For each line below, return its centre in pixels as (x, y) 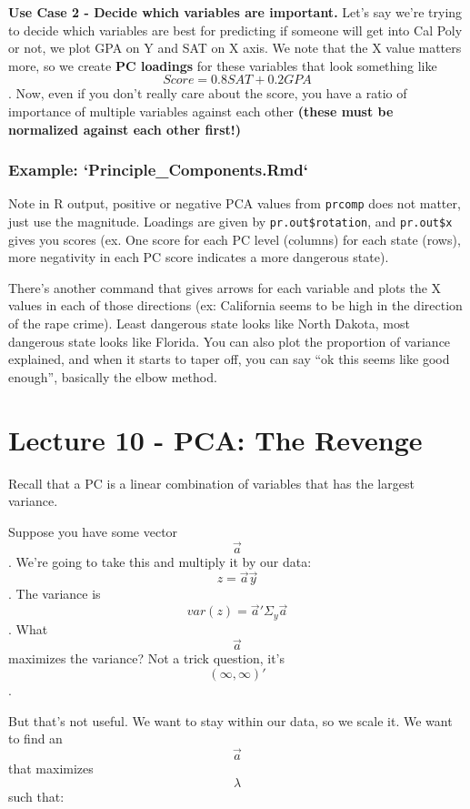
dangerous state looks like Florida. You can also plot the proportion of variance (230, 341)
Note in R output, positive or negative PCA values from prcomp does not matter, (235, 203)
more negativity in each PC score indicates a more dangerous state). (199, 257)
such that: (36, 796)
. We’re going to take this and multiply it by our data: (160, 561)
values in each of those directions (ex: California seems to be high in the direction (235, 305)
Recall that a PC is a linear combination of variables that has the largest (211, 483)
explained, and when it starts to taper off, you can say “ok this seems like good (229, 359)
